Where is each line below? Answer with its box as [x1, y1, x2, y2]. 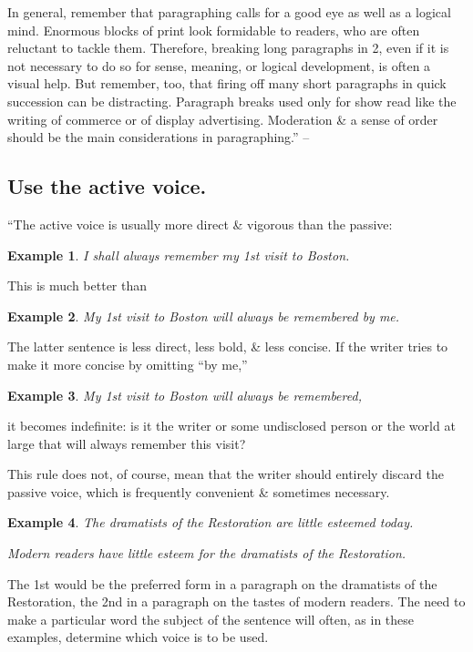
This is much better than [7, 276, 148, 295]
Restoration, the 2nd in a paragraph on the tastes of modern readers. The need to [7, 592, 466, 611]
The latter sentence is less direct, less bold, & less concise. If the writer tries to [7, 337, 448, 356]
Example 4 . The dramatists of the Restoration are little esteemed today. [7, 513, 414, 532]
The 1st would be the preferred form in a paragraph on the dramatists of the [7, 574, 437, 593]
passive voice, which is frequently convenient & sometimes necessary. [7, 482, 390, 501]
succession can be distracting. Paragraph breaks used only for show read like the [7, 91, 457, 110]
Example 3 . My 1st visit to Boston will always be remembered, [7, 385, 362, 404]
